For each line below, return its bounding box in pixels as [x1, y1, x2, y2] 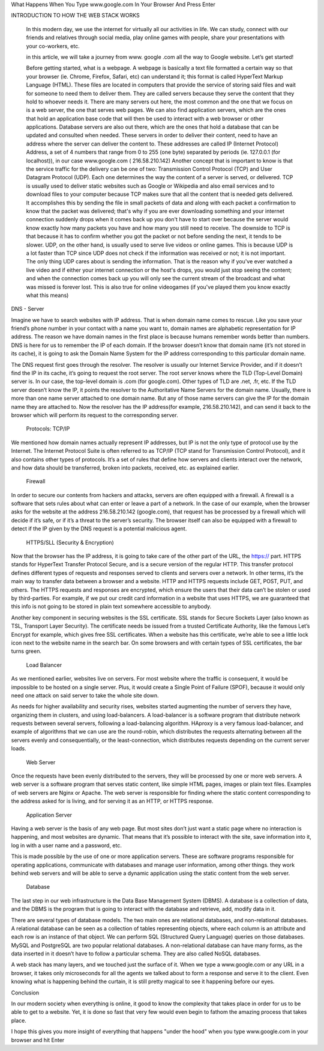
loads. [11, 745, 26, 752]
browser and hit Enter [11, 1036, 65, 1043]
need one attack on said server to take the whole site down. [11, 691, 159, 699]
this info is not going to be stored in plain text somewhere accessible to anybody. [11, 603, 212, 610]
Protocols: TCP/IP [26, 425, 70, 432]
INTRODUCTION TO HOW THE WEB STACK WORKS [11, 12, 140, 19]
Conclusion [11, 989, 40, 996]
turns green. [11, 648, 42, 655]
